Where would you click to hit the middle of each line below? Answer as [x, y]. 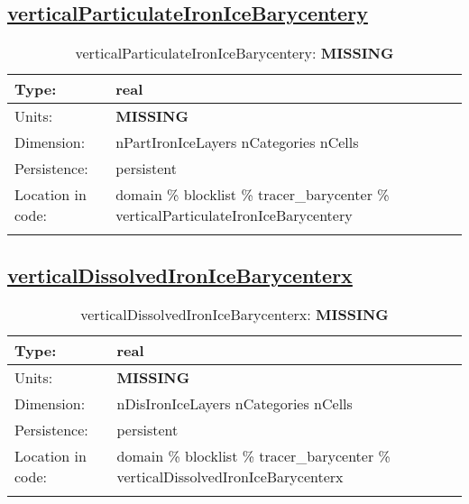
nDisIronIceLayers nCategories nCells [234, 404]
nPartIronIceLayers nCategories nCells [237, 142]
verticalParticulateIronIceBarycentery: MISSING [234, 53]
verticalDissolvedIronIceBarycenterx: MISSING [234, 315]
